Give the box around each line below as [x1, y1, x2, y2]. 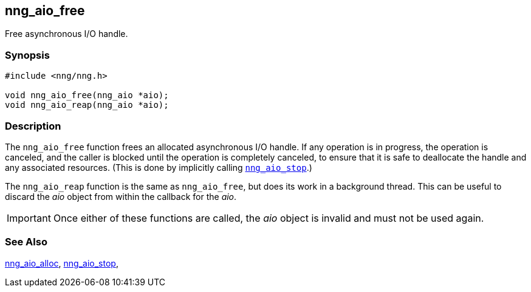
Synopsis [5, 48, 50, 61]
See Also [5, 236, 47, 248]
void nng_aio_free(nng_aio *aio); [5, 90, 169, 101]
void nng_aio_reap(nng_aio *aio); [5, 100, 169, 110]
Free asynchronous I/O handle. [5, 28, 128, 39]
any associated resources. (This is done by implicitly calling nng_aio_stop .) [5, 162, 312, 173]
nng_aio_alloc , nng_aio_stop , [5, 257, 118, 268]
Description [5, 119, 61, 132]
